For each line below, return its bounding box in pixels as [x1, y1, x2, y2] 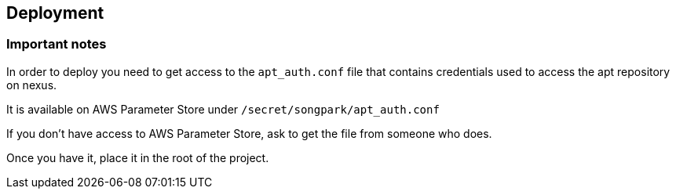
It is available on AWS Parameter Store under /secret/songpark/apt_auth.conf [6, 102, 440, 116]
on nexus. [6, 78, 57, 92]
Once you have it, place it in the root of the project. [6, 150, 269, 164]
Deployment [6, 3, 104, 23]
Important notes [6, 36, 107, 52]
